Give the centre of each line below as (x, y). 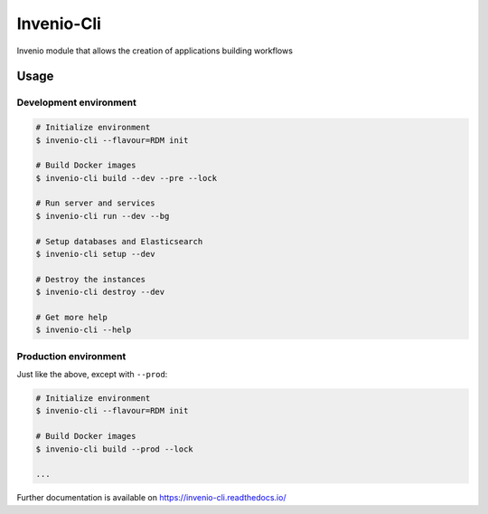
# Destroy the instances (91, 279)
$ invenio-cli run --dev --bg (103, 216)
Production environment (71, 356)
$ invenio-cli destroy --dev (100, 292)
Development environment (77, 102)
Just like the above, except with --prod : (92, 375)
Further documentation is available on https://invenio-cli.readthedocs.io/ (151, 498)
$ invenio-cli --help (84, 330)
